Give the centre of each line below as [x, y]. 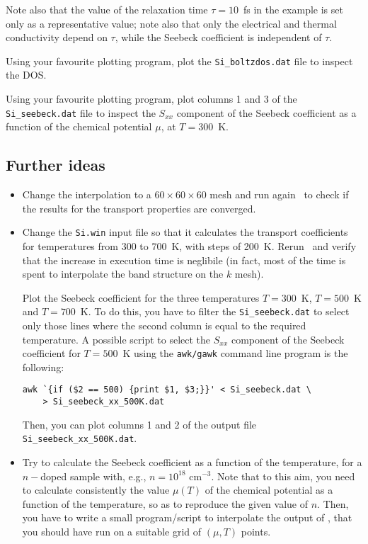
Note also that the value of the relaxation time [107, 9]
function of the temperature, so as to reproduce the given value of [165, 503]
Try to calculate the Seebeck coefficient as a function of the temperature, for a [192, 461]
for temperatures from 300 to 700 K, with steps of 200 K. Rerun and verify [189, 245]
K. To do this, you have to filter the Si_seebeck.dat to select [215, 311]
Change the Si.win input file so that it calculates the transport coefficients [185, 232]
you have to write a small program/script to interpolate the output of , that [187, 517]
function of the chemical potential [79, 126]
